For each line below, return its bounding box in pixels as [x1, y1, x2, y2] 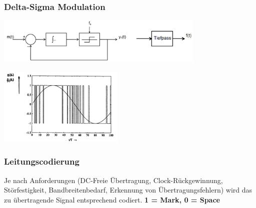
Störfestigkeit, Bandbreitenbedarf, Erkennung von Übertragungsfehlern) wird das [4, 185, 252, 195]
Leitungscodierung [4, 155, 79, 168]
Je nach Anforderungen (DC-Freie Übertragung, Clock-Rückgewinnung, [4, 175, 223, 185]
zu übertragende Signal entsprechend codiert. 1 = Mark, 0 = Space [4, 194, 220, 205]
